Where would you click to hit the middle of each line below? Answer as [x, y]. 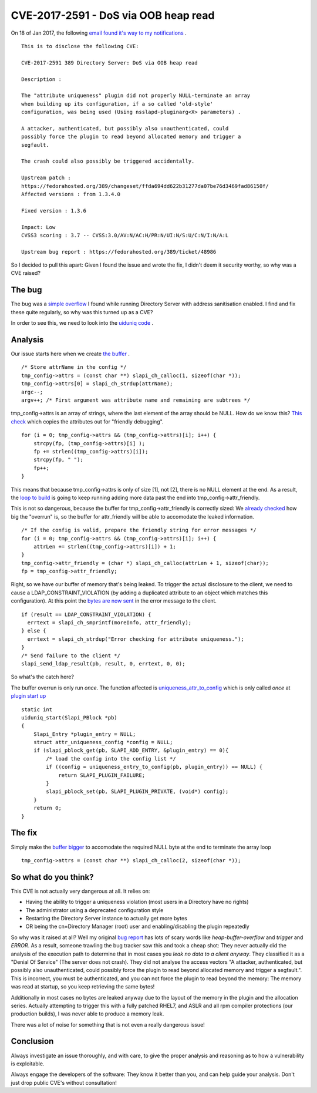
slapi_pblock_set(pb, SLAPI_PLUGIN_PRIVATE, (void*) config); [137, 792]
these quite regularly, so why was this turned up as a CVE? [82, 312]
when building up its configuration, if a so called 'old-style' [117, 104]
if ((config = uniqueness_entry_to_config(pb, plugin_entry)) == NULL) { [154, 767]
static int [37, 709]
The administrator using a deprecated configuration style [95, 910]
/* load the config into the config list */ [111, 759]
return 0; [47, 808]
